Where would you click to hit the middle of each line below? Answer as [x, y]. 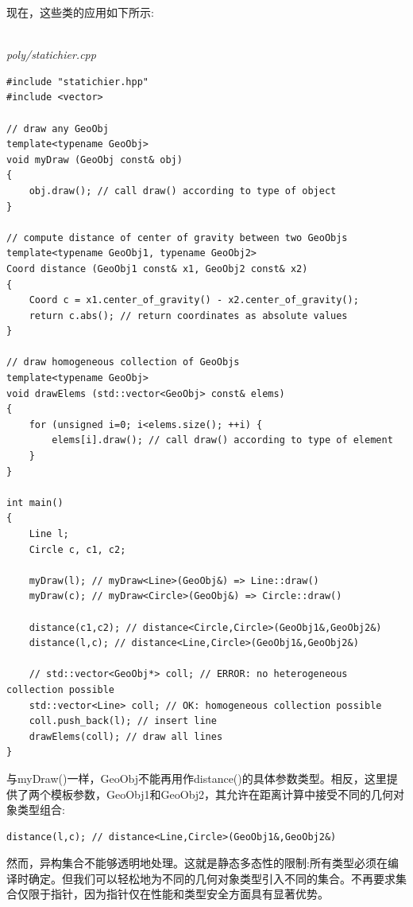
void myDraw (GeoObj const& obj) [95, 160]
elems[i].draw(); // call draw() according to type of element [222, 440]
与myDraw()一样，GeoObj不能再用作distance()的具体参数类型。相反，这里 [197, 778]
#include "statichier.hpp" [77, 82]
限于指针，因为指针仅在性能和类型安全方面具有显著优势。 [178, 894]
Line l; [49, 534]
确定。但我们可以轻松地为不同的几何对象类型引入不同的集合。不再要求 [212, 878]
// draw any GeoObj [58, 128]
